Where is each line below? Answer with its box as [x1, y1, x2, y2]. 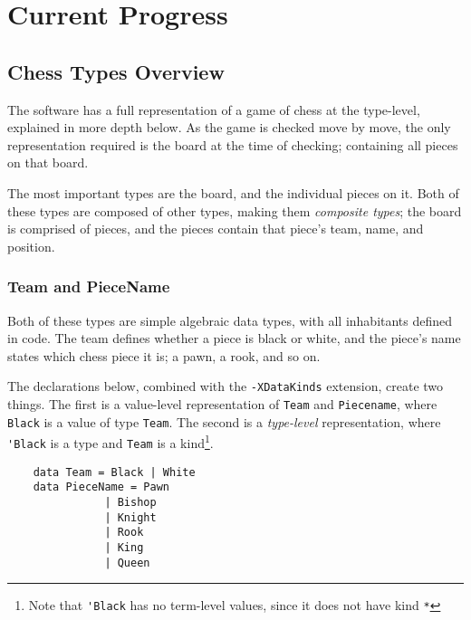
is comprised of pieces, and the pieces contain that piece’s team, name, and [7, 219, 424, 238]
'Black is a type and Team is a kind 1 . [7, 431, 214, 452]
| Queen [104, 556, 150, 569]
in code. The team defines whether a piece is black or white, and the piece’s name [7, 329, 461, 348]
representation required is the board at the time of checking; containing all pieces [7, 135, 458, 154]
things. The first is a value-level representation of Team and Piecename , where [7, 394, 437, 413]
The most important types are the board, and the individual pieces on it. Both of [7, 183, 459, 202]
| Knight [104, 510, 157, 524]
